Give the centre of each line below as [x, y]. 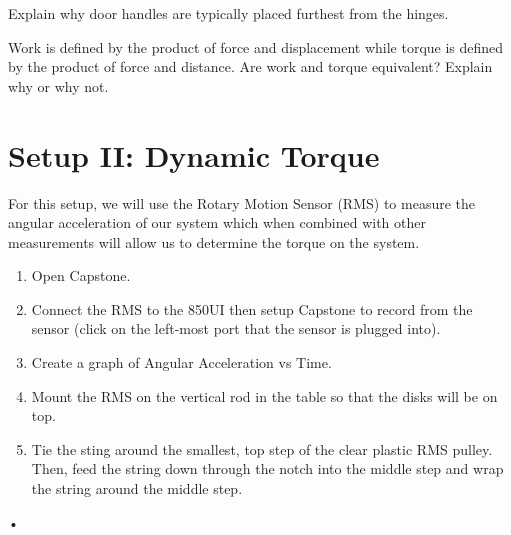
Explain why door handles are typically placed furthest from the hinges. [228, 13]
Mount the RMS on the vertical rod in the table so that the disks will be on [264, 395]
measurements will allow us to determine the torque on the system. [214, 241]
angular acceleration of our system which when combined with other [217, 222]
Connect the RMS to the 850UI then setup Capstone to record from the [252, 308]
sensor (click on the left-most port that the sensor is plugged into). [236, 328]
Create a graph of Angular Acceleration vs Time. [181, 362]
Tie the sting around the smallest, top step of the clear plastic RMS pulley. [262, 448]
